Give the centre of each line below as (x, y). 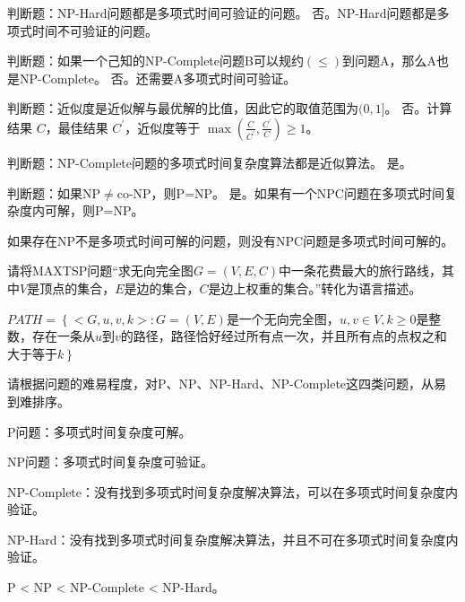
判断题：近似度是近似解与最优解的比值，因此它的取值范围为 (183, 108)
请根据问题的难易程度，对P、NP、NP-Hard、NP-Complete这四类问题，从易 (227, 384)
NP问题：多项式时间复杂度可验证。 (111, 462)
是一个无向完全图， (283, 318)
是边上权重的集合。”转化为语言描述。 (315, 288)
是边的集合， (162, 288)
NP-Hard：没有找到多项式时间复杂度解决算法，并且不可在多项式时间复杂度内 (233, 539)
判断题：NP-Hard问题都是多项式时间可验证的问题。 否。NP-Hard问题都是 (222, 13)
